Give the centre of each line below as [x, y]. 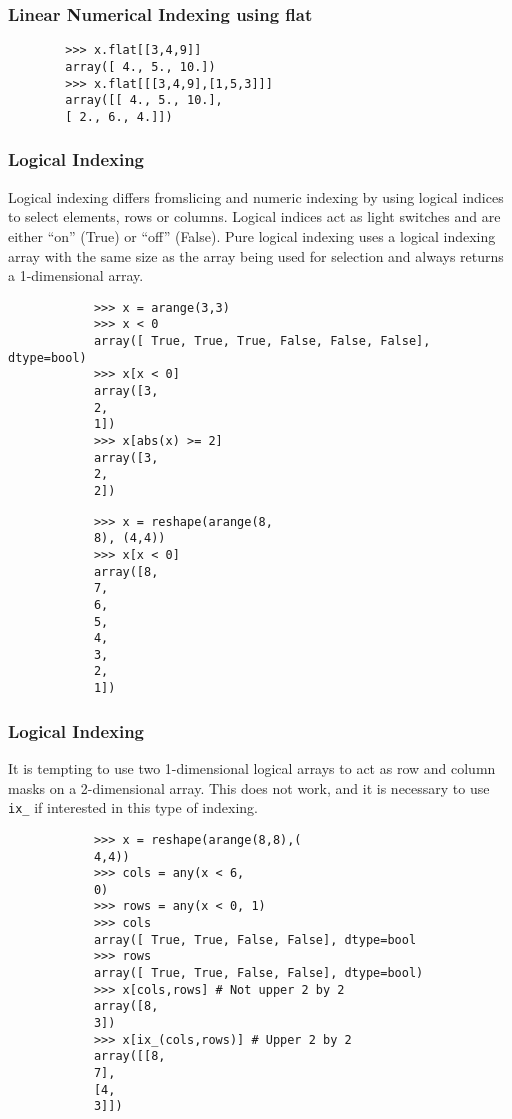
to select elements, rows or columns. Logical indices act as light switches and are [254, 216]
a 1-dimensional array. [76, 275]
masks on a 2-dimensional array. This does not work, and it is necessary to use [249, 787]
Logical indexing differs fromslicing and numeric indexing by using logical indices [256, 196]
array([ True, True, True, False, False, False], [262, 341]
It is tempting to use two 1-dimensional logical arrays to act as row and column [252, 768]
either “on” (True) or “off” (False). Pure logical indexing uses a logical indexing [252, 235]
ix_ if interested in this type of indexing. [133, 807]
